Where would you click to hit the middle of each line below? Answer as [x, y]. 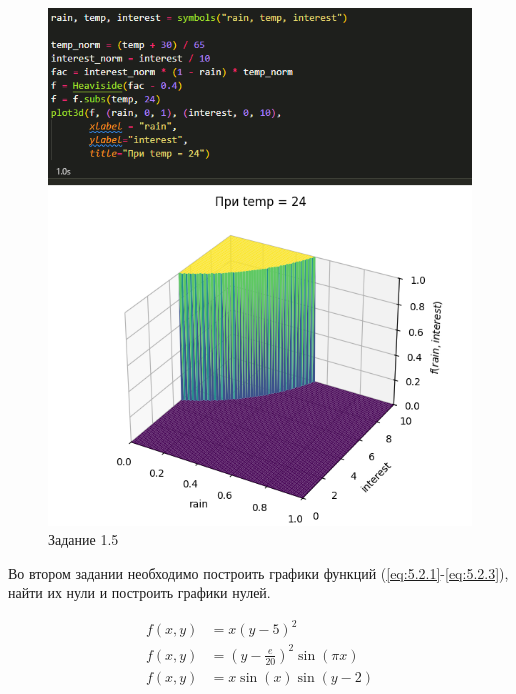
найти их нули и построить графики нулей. [139, 592]
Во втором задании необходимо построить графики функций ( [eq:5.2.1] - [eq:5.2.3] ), [258, 572]
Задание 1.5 [83, 539]
